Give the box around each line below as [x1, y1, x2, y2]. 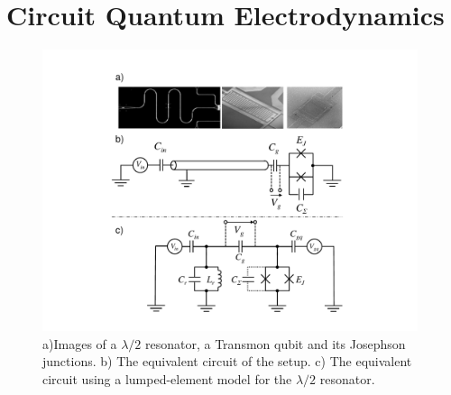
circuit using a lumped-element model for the [42, 369, 292, 388]
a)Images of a [42, 334, 117, 353]
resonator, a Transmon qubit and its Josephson [145, 334, 406, 353]
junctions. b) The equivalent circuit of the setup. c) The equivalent [42, 352, 412, 371]
